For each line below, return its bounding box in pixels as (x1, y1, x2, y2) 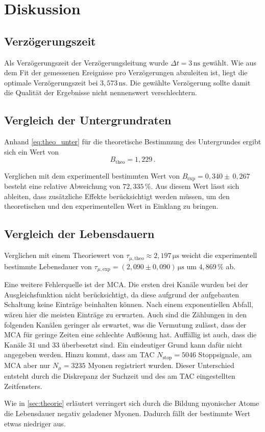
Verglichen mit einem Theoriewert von (4, 250, 124, 261)
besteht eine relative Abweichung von (4, 181, 121, 191)
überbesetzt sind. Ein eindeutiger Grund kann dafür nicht (61, 339, 243, 350)
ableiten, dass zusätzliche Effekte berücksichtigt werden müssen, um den (4, 190, 230, 201)
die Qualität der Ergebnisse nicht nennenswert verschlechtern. (4, 87, 197, 98)
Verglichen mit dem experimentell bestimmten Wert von (4, 170, 180, 181)
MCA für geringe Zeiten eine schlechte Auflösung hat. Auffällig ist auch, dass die (4, 329, 257, 340)
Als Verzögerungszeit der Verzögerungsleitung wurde (4, 57, 168, 68)
